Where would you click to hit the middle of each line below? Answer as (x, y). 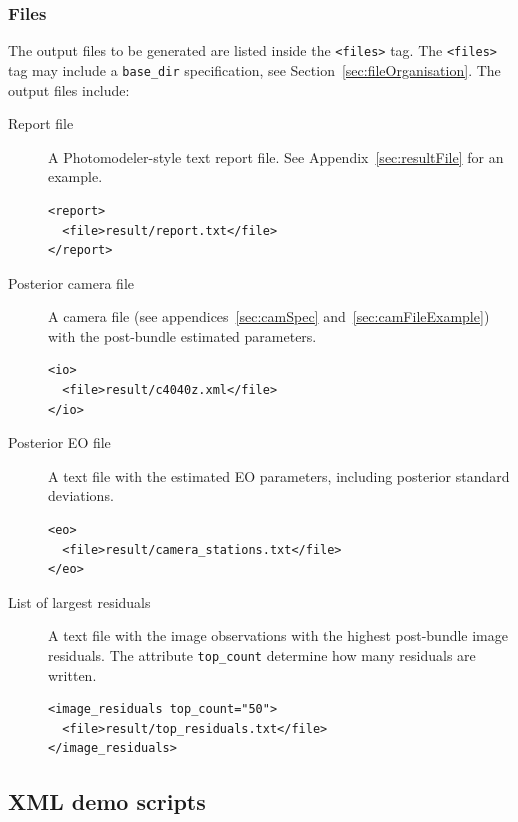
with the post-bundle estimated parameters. (182, 335)
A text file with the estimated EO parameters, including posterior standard (279, 475)
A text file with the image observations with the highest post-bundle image (278, 635)
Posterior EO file (59, 442)
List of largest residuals (79, 601)
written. (72, 674)
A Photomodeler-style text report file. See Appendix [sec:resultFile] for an (276, 156)
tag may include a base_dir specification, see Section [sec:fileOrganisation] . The (254, 69)
